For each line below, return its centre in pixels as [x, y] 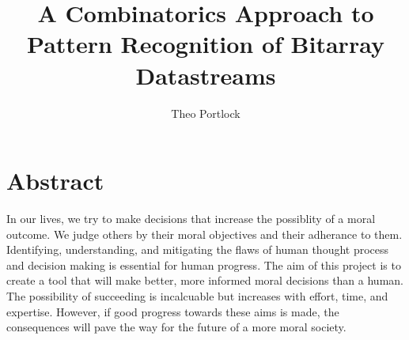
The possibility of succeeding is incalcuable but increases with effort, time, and [197, 296]
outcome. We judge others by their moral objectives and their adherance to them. [204, 234]
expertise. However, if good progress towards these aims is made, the [173, 311]
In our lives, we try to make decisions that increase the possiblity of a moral [191, 219]
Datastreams [206, 75]
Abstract [55, 181]
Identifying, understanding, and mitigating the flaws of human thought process [198, 249]
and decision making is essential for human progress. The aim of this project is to [204, 264]
